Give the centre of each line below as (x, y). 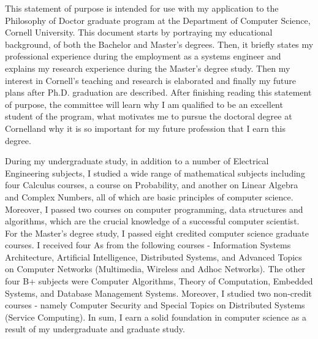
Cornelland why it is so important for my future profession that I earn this (145, 128)
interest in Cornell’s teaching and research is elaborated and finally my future (151, 80)
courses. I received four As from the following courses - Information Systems (148, 245)
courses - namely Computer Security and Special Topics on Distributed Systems (155, 305)
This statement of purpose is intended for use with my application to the (142, 8)
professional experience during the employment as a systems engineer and (143, 56)
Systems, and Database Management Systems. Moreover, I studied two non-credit (158, 293)
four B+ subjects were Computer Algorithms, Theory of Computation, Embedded (159, 281)
